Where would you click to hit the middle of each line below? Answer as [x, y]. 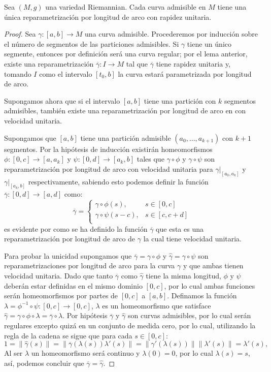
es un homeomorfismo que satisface [157, 305]
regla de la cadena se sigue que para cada [68, 335]
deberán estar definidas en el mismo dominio [73, 285]
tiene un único [209, 43]
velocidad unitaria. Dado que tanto [59, 275]
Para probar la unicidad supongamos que [68, 255]
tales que [150, 159]
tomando [18, 73]
